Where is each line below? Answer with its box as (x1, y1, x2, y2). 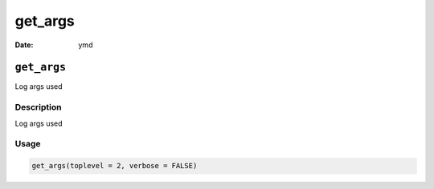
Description (14, 102, 62, 113)
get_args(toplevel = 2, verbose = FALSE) (31, 161, 198, 171)
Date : (14, 40, 34, 50)
